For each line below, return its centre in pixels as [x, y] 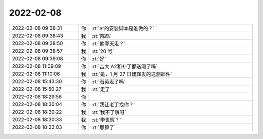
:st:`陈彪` [102, 36]
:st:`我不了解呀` [109, 112]
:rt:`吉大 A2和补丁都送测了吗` [125, 66]
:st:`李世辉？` [107, 119]
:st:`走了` [102, 89]
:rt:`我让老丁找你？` [114, 104]
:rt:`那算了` [104, 127]
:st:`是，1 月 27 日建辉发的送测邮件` [132, 74]
